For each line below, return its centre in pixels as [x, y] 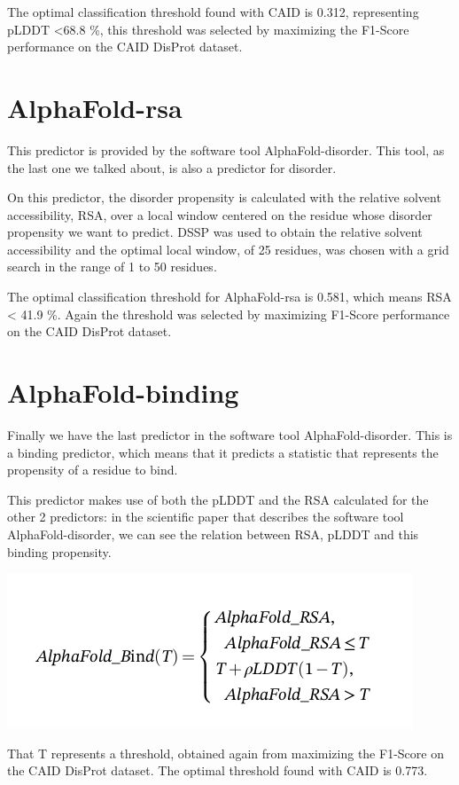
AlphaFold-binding [123, 392]
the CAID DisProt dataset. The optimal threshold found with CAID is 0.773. [218, 770]
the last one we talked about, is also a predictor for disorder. [172, 167]
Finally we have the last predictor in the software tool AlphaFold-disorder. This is [230, 434]
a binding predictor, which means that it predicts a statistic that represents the [223, 452]
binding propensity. [59, 551]
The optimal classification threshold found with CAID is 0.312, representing [213, 12]
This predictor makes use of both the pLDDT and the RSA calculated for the [218, 499]
